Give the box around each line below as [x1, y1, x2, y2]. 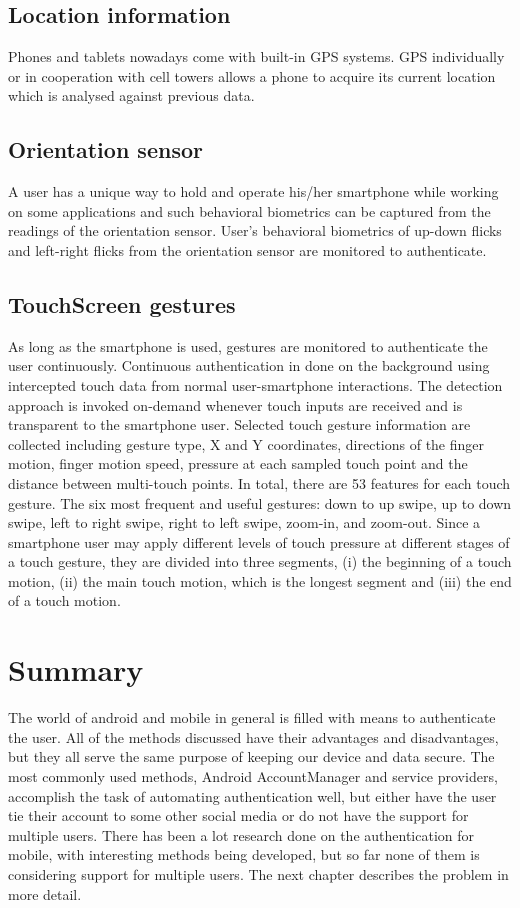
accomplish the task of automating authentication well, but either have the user [8, 785, 497, 806]
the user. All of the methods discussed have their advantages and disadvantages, [8, 726, 499, 747]
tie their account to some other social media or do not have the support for [8, 805, 469, 826]
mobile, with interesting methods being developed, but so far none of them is [8, 844, 480, 865]
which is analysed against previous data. [8, 85, 255, 106]
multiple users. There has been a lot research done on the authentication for [8, 824, 474, 845]
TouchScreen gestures [8, 288, 236, 319]
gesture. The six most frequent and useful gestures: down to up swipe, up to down [8, 492, 512, 513]
